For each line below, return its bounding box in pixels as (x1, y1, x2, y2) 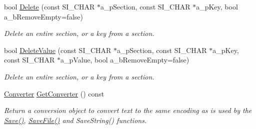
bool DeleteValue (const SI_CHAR (4, 44, 111, 55)
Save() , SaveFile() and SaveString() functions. (4, 114, 147, 125)
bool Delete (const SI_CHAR (4, 1, 95, 11)
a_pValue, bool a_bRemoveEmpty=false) (60, 54, 189, 65)
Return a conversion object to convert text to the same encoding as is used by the (4, 105, 252, 115)
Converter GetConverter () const (4, 88, 104, 98)
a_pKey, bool (196, 1, 238, 11)
